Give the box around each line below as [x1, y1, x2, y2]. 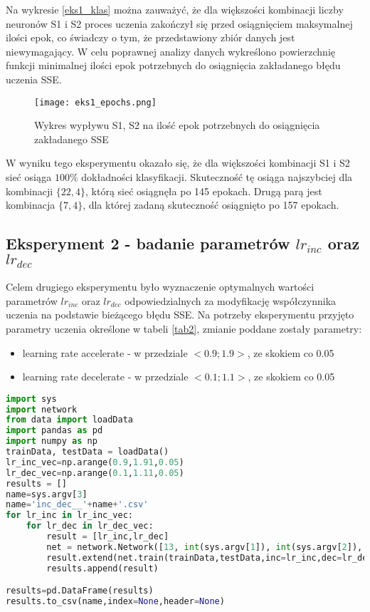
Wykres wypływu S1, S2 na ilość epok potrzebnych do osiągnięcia [34, 118, 320, 133]
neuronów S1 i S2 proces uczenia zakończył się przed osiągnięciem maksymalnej [6, 16, 353, 31]
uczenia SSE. [6, 71, 62, 86]
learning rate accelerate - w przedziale [22, 345, 188, 360]
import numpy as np [6, 436, 97, 447]
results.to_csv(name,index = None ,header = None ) [6, 596, 225, 607]
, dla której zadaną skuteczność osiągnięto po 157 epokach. [83, 197, 339, 212]
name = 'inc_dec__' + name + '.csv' [6, 499, 149, 510]
